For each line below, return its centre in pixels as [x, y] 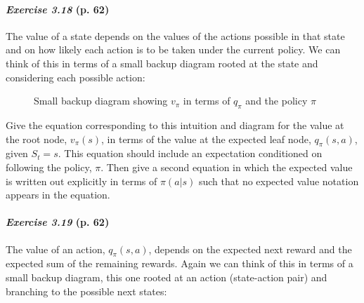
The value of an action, [56, 249]
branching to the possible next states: [86, 291]
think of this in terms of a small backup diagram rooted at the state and [162, 63]
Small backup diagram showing [101, 101]
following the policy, [49, 167]
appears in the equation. [58, 195]
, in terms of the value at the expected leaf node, [206, 139]
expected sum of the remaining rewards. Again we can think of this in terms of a [180, 263]
